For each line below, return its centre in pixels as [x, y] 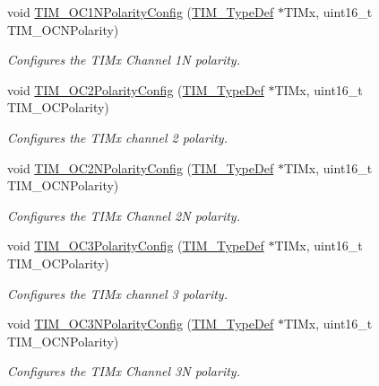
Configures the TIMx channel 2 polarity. [117, 137]
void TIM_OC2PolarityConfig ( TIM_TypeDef [136, 89]
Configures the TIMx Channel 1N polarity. [124, 60]
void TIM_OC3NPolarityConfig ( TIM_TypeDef [141, 324]
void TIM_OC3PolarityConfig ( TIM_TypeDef [136, 246]
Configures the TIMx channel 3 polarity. [117, 293]
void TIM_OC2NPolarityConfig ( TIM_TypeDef [141, 167]
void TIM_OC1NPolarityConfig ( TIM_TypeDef [141, 12]
